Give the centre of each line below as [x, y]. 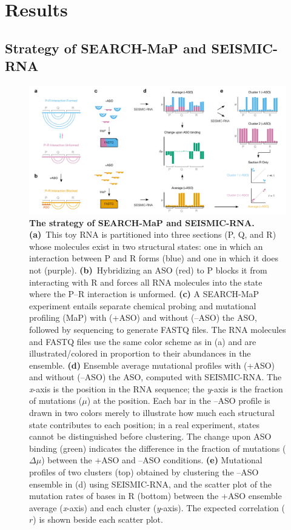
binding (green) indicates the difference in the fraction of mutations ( [158, 448]
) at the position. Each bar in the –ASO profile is [179, 401]
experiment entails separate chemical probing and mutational [143, 305]
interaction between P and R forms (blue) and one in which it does [154, 258]
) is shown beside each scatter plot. [98, 519]
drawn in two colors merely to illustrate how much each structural [152, 413]
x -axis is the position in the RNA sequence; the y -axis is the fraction [156, 388]
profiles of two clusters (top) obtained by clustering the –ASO [144, 472]
